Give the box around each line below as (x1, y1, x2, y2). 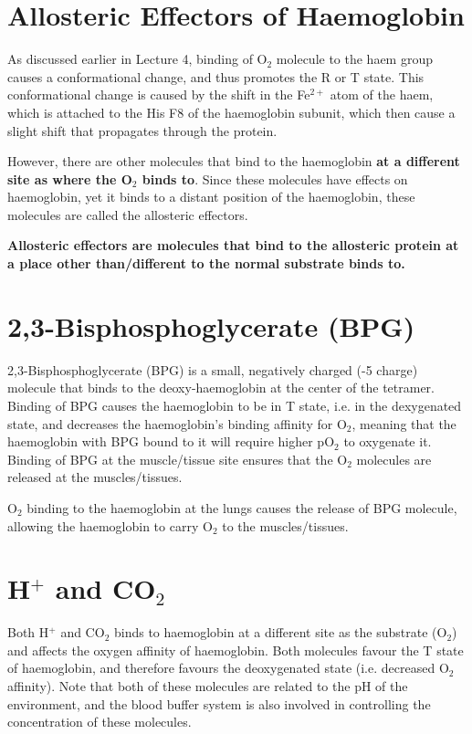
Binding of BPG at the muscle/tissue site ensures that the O (7, 449, 348, 468)
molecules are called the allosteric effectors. (7, 204, 248, 224)
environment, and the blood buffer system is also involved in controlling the (7, 694, 431, 713)
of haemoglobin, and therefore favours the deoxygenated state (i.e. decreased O (7, 658, 449, 677)
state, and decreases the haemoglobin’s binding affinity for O (7, 414, 347, 433)
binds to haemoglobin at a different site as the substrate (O (113, 623, 447, 642)
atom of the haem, (330, 85, 434, 104)
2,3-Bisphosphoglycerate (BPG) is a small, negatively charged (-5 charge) (7, 360, 418, 379)
